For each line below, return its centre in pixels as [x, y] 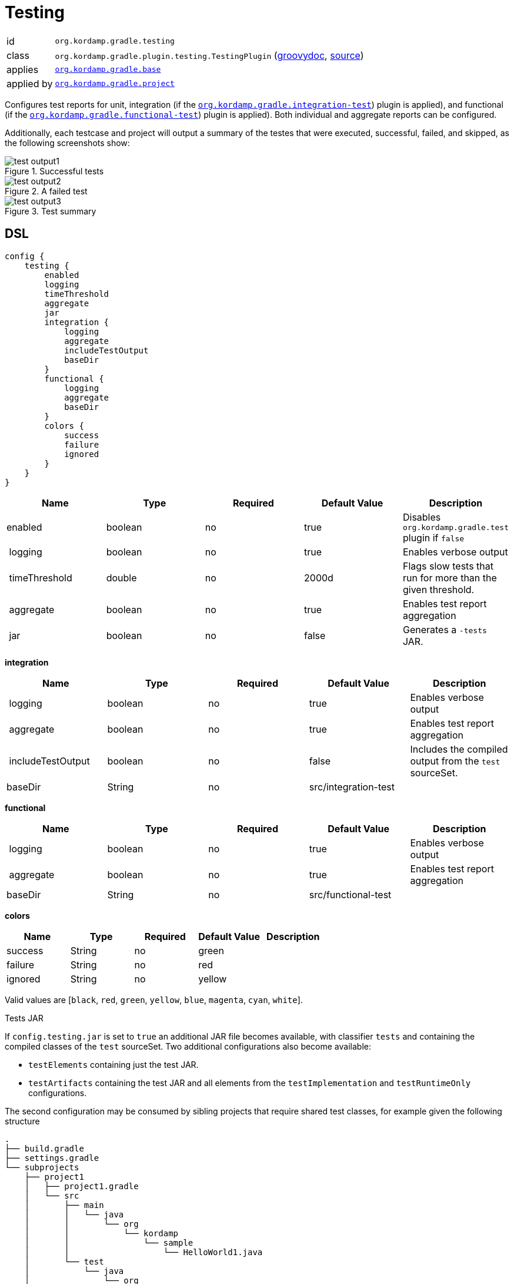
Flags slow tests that [448, 566]
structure [22, 1121]
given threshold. [438, 589]
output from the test [455, 761]
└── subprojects [42, 1167]
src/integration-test [352, 787]
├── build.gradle [44, 1148]
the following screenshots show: [67, 143]
